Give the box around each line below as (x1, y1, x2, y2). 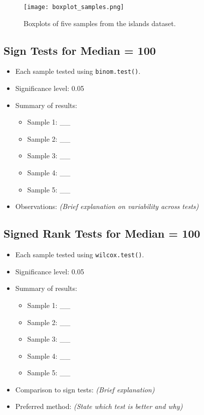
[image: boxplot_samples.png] (24, 4, 124, 11)
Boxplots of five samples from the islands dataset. (24, 18, 176, 28)
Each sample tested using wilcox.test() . (15, 249, 144, 260)
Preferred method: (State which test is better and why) (15, 401, 183, 411)
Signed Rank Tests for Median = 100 (4, 226, 200, 241)
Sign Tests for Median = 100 (4, 42, 156, 58)
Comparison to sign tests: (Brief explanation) (15, 384, 155, 394)
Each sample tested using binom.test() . (15, 66, 141, 76)
